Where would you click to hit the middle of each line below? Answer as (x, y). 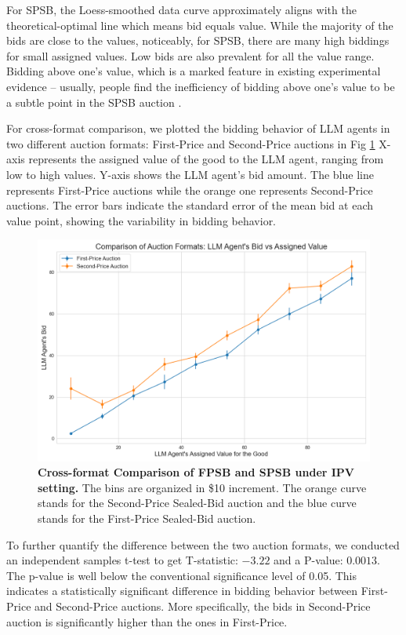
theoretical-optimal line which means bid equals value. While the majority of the (200, 25)
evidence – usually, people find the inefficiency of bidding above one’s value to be (201, 86)
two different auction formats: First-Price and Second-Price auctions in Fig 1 (191, 143)
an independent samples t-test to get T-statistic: (122, 560)
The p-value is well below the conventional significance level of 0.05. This (182, 575)
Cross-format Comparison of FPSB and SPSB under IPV (196, 472)
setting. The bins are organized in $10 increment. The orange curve (202, 487)
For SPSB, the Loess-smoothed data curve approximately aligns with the (181, 9)
